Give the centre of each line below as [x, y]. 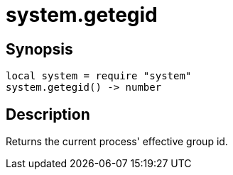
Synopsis [39, 49]
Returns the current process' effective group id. [117, 142]
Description [48, 114]
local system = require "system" [99, 76]
